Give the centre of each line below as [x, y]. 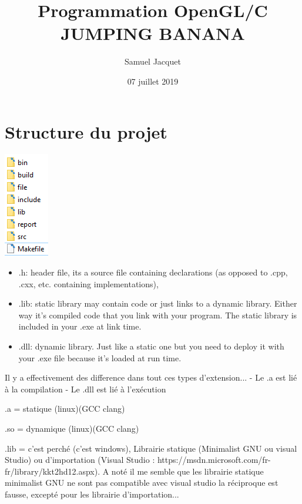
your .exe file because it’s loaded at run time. [100, 357]
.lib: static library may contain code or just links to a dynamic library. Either [158, 303]
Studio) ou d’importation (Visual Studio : [80, 460]
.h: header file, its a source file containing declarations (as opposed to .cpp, [153, 272]
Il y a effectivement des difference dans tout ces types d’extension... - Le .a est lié [151, 377]
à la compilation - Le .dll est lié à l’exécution [85, 389]
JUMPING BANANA [153, 33]
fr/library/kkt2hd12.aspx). [53, 471]
